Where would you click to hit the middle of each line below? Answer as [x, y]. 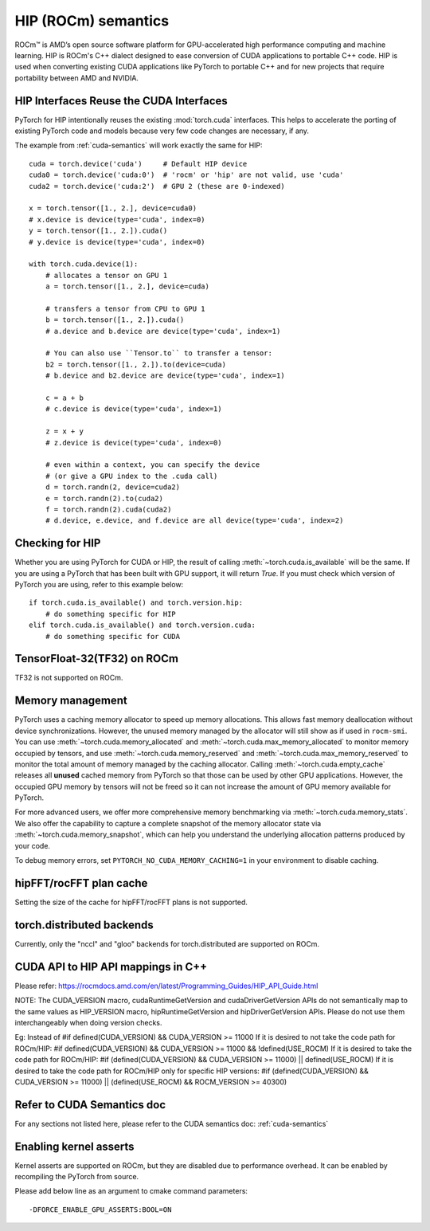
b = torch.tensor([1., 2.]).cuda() [115, 320]
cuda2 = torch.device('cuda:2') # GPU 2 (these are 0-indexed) [157, 186]
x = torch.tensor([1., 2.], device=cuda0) [113, 208]
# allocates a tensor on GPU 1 [106, 275]
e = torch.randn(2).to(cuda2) [104, 498]
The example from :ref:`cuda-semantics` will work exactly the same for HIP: [139, 145]
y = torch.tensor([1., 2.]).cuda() [98, 231]
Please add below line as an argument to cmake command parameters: [131, 1191]
